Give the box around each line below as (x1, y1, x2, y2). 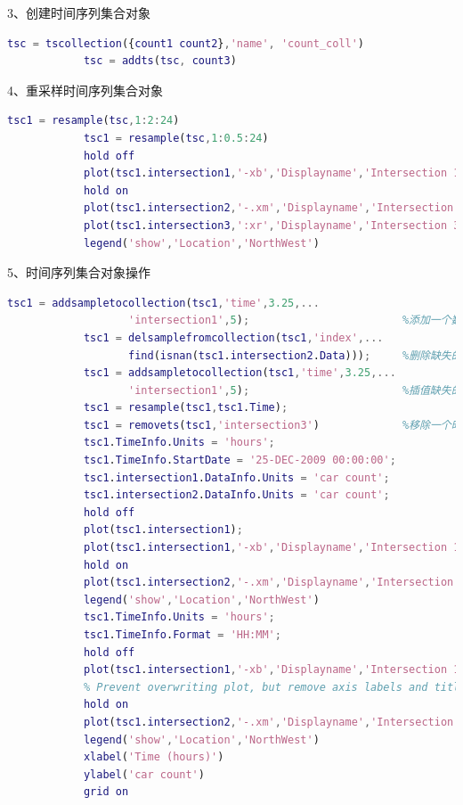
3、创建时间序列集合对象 (7, 4, 150, 21)
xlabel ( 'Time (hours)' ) (83, 751, 224, 764)
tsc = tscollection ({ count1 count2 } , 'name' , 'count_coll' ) (7, 37, 365, 50)
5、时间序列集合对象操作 (7, 263, 150, 282)
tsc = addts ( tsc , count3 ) (83, 54, 237, 68)
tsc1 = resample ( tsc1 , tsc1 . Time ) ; (83, 401, 288, 415)
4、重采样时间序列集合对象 (7, 80, 163, 99)
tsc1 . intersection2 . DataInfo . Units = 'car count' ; (83, 489, 390, 502)
